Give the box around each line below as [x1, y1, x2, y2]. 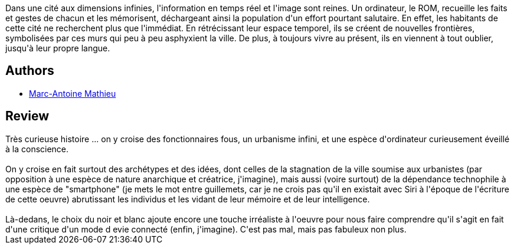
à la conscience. [5, 143, 69, 154]
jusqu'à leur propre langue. [5, 43, 110, 53]
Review [5, 109, 50, 124]
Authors [5, 63, 54, 78]
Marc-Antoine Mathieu [29, 88, 116, 99]
